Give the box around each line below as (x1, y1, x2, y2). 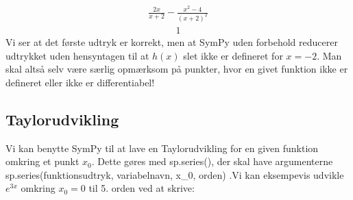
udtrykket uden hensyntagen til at (5, 48, 149, 62)
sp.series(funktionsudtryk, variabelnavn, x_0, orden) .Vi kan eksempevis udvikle (5, 167, 344, 182)
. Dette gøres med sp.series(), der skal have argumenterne (91, 154, 333, 168)
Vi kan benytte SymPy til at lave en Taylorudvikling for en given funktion (5, 140, 319, 155)
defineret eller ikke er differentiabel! (5, 75, 155, 89)
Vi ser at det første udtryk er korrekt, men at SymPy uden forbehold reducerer (5, 35, 338, 49)
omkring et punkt (5, 154, 80, 168)
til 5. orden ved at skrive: (88, 181, 195, 195)
